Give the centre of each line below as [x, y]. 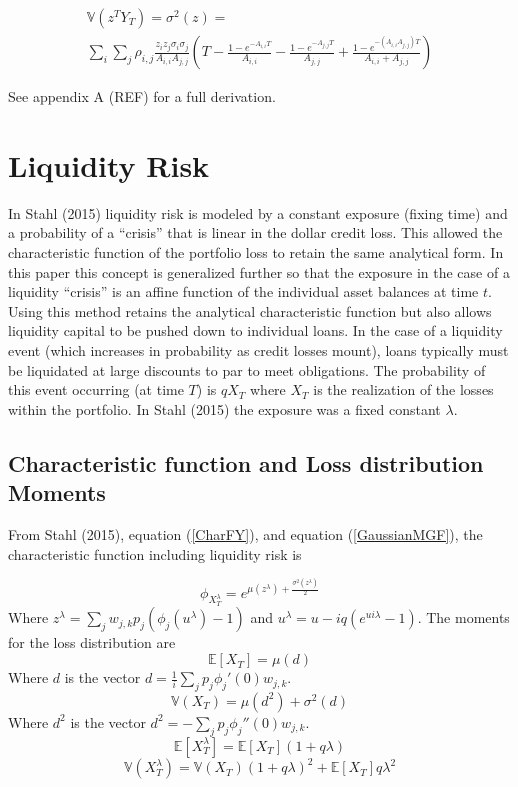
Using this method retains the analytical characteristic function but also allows [250, 310]
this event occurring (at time [96, 389]
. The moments [463, 617]
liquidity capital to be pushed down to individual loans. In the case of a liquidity [255, 330]
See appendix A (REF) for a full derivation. [142, 96]
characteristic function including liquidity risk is [155, 553]
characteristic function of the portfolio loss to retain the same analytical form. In [256, 251]
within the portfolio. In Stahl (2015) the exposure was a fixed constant [224, 408]
